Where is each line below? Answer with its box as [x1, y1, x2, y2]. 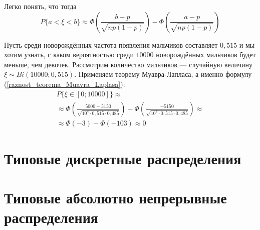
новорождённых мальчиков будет [156, 49, 256, 60]
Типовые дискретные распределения [4, 148, 241, 168]
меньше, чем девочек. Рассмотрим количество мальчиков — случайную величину [4, 59, 253, 69]
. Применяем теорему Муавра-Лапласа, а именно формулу [74, 69, 252, 79]
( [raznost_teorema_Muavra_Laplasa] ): [4, 78, 125, 89]
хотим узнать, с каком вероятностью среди [4, 49, 134, 60]
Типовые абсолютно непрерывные [4, 187, 227, 208]
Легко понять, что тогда [4, 1, 77, 11]
